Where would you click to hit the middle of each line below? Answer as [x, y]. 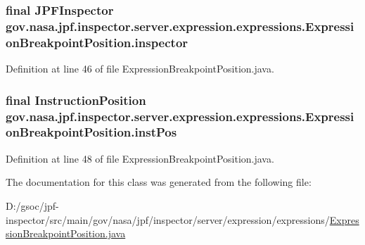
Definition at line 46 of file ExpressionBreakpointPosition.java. [140, 69]
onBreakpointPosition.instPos [91, 132]
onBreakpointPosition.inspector [97, 42]
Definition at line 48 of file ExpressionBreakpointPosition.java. [140, 158]
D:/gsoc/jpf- [32, 205]
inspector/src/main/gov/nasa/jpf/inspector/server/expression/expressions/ [168, 219]
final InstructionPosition [76, 100]
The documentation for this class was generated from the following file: [159, 182]
